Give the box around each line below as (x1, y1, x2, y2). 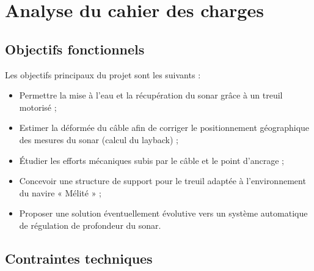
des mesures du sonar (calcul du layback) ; (19, 133, 178, 146)
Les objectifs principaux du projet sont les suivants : (5, 68, 201, 81)
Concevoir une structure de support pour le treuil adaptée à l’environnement (19, 174, 306, 187)
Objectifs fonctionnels (5, 39, 145, 58)
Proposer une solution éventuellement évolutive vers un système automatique (19, 207, 308, 220)
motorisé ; (19, 100, 57, 113)
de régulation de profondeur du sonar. (19, 218, 161, 231)
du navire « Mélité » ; (19, 186, 102, 199)
